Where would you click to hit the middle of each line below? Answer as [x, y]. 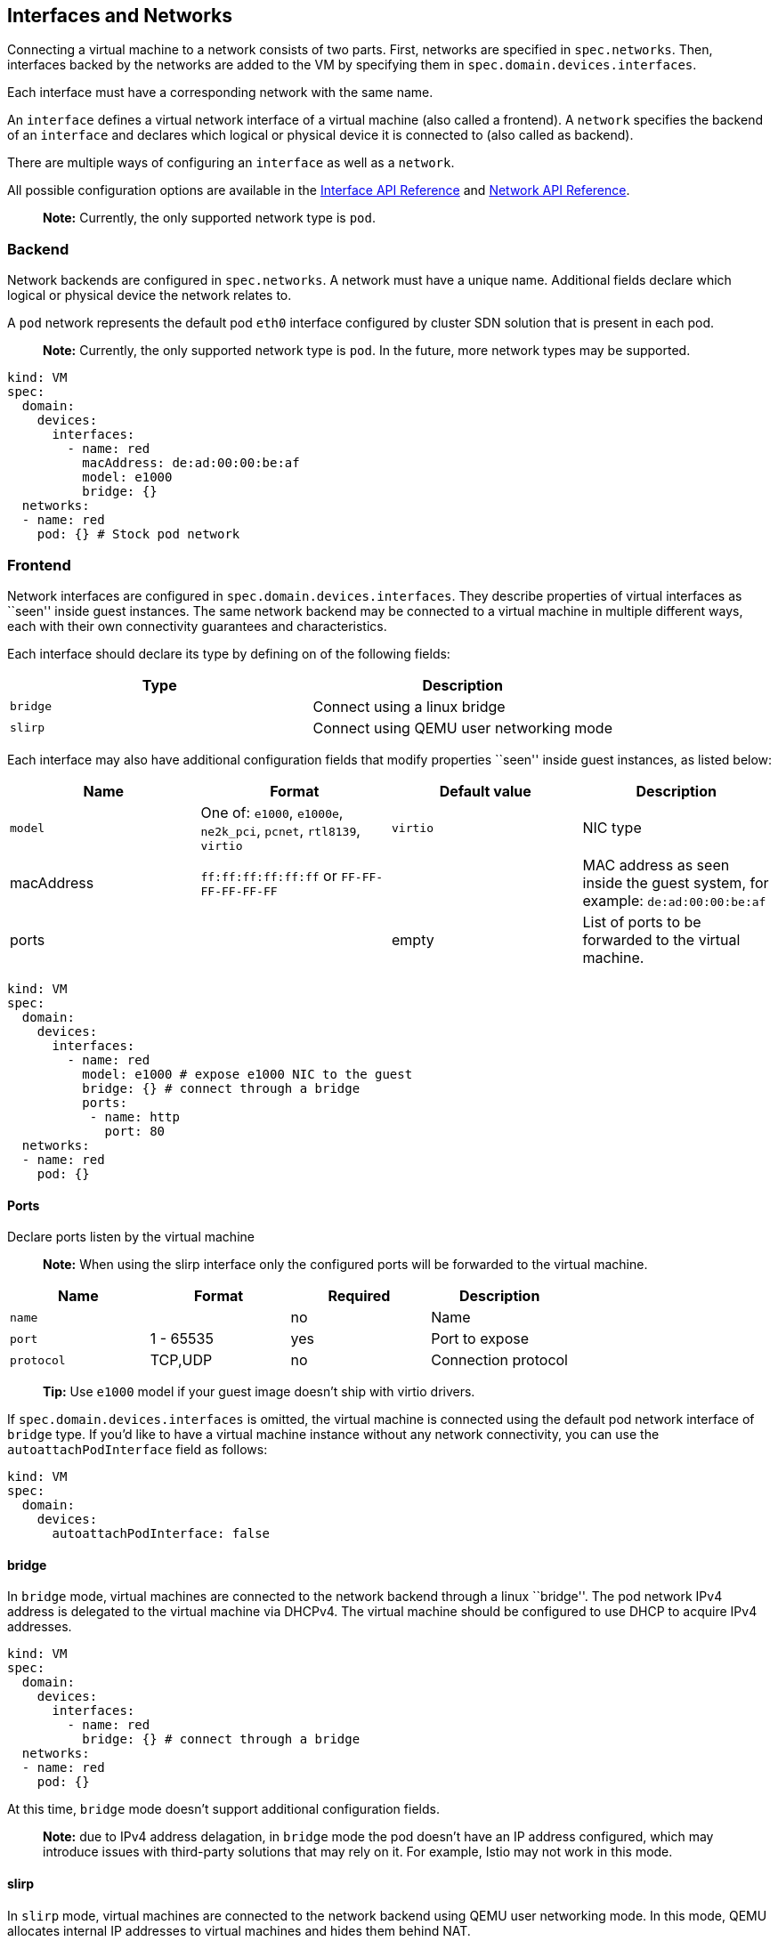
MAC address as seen [656, 865]
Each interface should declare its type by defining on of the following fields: [229, 653]
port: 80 [135, 1131]
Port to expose [480, 1339]
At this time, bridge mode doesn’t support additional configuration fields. [223, 1809]
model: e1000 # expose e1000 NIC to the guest [247, 1074]
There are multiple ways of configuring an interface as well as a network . [231, 163]
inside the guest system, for [676, 882]
